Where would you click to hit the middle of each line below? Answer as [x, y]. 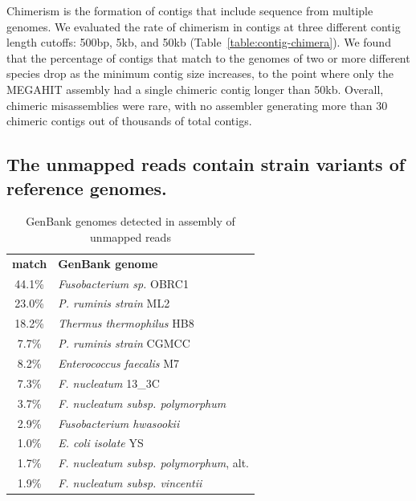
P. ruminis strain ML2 [114, 303]
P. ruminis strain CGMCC [124, 343]
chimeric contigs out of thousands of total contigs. [129, 121]
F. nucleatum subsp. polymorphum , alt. [153, 463]
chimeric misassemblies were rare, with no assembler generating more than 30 [197, 105]
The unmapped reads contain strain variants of [206, 164]
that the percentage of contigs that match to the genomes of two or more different [208, 57]
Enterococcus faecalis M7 [118, 363]
